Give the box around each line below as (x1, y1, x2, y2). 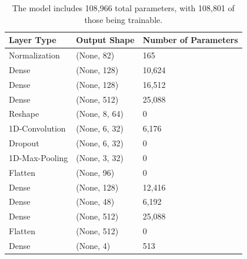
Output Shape (76, 34, 135, 46)
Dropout (9, 137, 39, 149)
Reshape (9, 107, 39, 120)
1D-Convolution (9, 122, 66, 135)
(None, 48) (76, 195, 115, 208)
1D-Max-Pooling (9, 151, 68, 163)
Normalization (9, 49, 60, 61)
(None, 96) (76, 166, 115, 178)
